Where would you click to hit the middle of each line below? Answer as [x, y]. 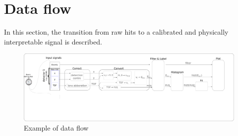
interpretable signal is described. [53, 41]
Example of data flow [56, 128]
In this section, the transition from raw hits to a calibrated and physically [116, 32]
